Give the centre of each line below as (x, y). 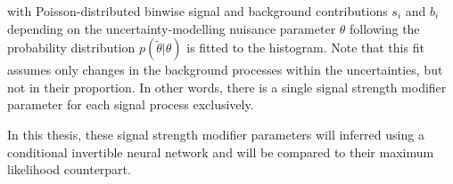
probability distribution (71, 48)
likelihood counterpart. (69, 169)
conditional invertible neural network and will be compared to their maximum (221, 152)
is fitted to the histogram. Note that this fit (305, 48)
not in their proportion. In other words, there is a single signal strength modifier (227, 87)
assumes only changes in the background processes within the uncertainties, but (225, 70)
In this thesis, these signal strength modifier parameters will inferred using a (216, 134)
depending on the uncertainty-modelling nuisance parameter (172, 28)
